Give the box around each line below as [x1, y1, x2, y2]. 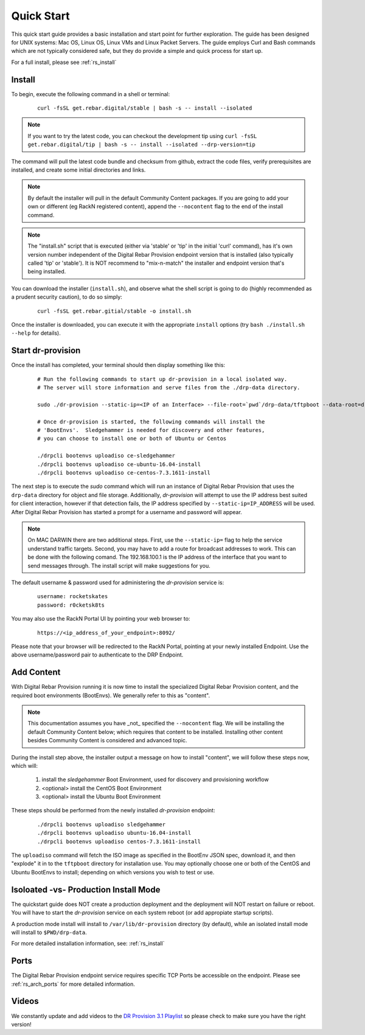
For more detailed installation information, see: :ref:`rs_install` [11, 940, 165, 947]
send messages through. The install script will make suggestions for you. [27, 562, 211, 569]
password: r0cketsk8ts [37, 601, 105, 608]
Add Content [11, 667, 61, 678]
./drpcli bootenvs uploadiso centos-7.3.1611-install [37, 838, 201, 845]
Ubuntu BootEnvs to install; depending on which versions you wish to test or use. [11, 868, 215, 876]
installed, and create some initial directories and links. [11, 166, 146, 173]
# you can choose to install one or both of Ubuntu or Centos [37, 435, 227, 442]
